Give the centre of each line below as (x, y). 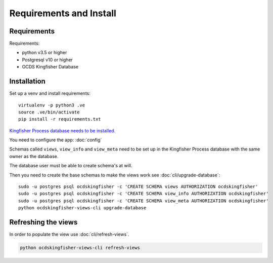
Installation (27, 81)
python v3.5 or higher (44, 53)
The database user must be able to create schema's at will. (71, 166)
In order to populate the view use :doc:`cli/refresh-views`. (69, 234)
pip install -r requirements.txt (60, 119)
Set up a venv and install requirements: (50, 93)
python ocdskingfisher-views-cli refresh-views (80, 248)
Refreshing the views (43, 222)
